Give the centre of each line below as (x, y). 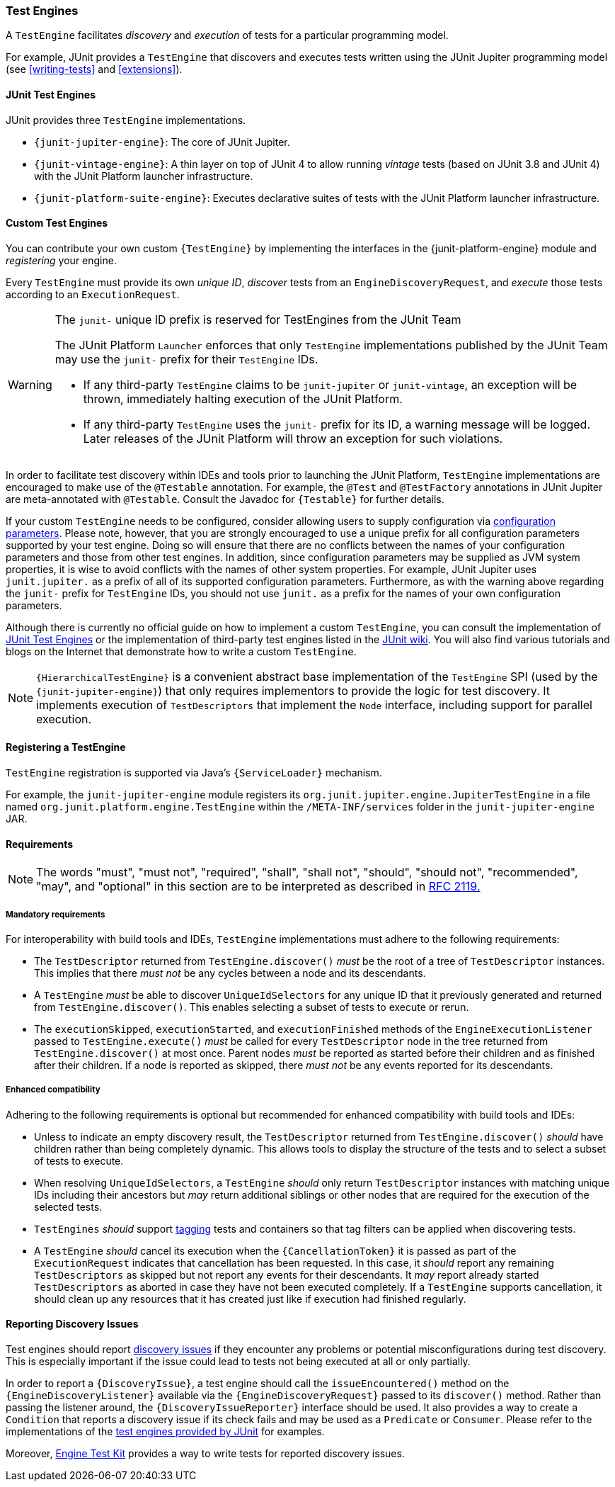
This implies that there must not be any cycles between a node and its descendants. (230, 973)
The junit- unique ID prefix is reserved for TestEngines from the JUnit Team (258, 319)
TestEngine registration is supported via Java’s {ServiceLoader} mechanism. (194, 773)
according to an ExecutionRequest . (93, 294)
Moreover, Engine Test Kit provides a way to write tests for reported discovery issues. (205, 1454)
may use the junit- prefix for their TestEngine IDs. (186, 359)
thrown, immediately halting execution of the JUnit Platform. (243, 398)
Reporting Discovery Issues (72, 1324)
